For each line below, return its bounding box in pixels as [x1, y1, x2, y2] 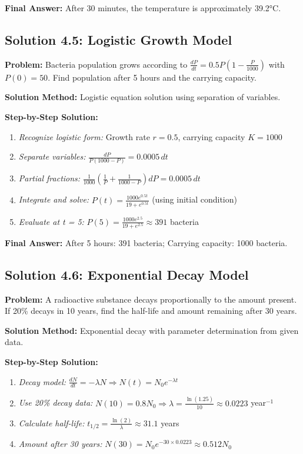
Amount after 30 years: [18, 438, 102, 450]
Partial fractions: [18, 172, 81, 184]
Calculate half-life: [18, 416, 85, 429]
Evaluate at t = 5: [18, 215, 84, 227]
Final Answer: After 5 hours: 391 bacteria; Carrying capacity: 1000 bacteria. [5, 236, 288, 248]
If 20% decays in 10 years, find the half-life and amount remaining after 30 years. [5, 304, 297, 317]
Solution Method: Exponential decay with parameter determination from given [5, 324, 299, 336]
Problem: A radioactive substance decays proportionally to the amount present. [5, 293, 297, 305]
